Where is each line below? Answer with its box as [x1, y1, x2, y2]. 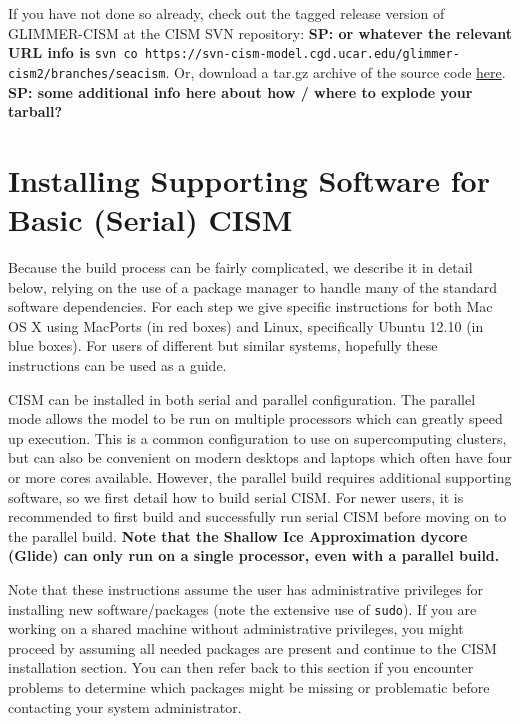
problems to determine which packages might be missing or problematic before [8, 676, 490, 697]
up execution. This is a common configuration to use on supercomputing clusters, [8, 427, 507, 448]
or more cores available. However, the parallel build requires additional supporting [8, 466, 512, 487]
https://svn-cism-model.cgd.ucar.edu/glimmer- [144, 47, 460, 62]
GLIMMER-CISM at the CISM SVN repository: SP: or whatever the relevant [8, 22, 512, 43]
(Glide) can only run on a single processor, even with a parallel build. [8, 545, 500, 566]
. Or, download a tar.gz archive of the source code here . [165, 61, 506, 82]
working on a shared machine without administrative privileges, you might [8, 618, 464, 639]
